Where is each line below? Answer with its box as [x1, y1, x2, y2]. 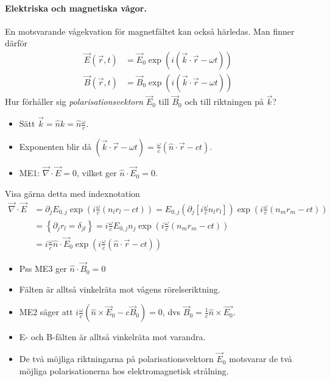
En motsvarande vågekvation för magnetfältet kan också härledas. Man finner [5, 24, 295, 37]
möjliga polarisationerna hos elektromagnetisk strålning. [19, 364, 229, 377]
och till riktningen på [184, 95, 264, 108]
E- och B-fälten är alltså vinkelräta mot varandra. [19, 330, 206, 343]
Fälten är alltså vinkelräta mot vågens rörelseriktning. [19, 282, 220, 295]
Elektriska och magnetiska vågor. [5, 1, 147, 14]
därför [5, 37, 28, 49]
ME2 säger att [19, 305, 73, 318]
